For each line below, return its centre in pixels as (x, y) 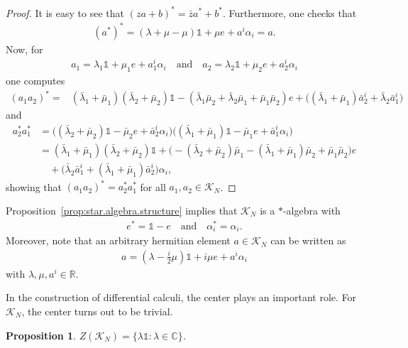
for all (153, 186)
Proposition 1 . (41, 335)
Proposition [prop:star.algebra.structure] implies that (122, 211)
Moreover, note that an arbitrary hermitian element (118, 240)
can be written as (308, 240)
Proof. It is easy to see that (65, 12)
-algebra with (311, 211)
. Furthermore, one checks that (290, 12)
